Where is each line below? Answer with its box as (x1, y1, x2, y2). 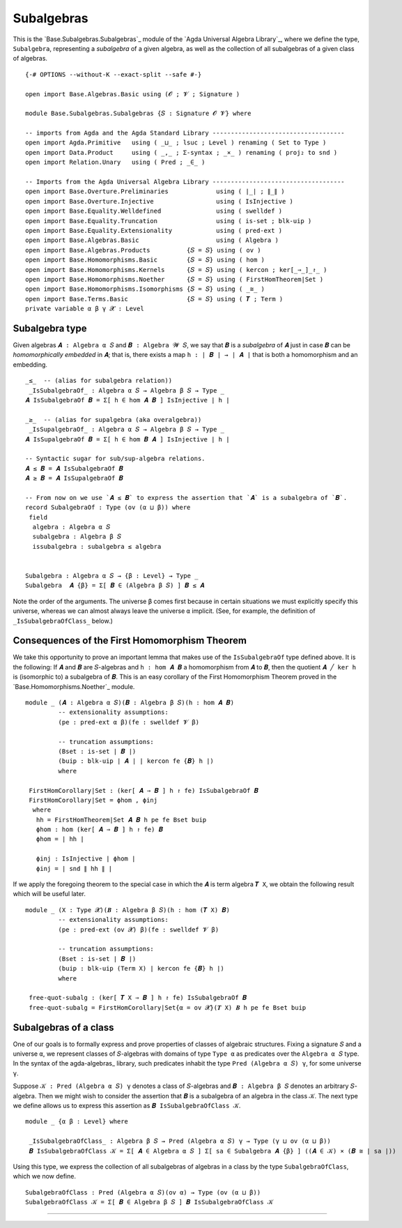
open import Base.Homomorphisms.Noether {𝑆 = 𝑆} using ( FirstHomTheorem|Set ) (25, 275, 324, 283)
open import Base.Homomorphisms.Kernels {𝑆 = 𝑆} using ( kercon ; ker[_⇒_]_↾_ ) (25, 266, 327, 273)
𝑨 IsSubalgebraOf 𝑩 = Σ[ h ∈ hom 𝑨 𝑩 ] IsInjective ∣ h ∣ (25, 396, 230, 404)
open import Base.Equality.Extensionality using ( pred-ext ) (25, 227, 283, 234)
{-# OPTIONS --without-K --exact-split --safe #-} (25, 70, 202, 78)
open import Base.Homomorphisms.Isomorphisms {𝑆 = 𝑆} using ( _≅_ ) (25, 285, 265, 293)
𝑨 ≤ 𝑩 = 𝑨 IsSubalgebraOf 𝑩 (25, 464, 123, 472)
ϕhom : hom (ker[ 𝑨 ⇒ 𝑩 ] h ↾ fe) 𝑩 (36, 826, 164, 833)
